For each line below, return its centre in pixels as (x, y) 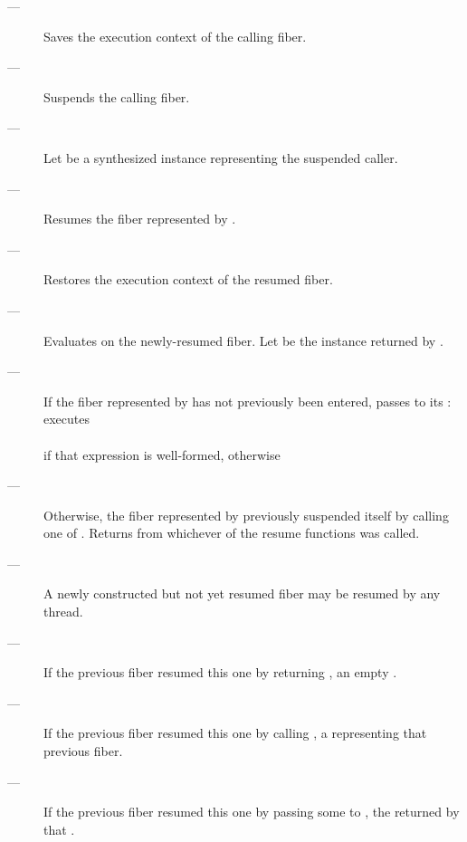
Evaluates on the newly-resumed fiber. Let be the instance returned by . (243, 340)
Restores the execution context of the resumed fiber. (188, 279)
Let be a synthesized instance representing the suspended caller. (221, 157)
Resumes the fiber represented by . (140, 219)
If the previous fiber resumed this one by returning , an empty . (220, 672)
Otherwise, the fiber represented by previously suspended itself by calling (246, 515)
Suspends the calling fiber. (117, 96)
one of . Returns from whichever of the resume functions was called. (232, 533)
